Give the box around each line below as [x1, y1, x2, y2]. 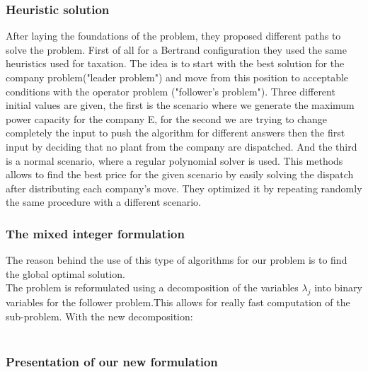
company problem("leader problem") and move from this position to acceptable [6, 70, 349, 84]
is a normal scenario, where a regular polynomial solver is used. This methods [6, 153, 343, 168]
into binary [314, 280, 362, 295]
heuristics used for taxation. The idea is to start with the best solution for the [6, 56, 345, 71]
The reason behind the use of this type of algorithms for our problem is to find [6, 252, 347, 267]
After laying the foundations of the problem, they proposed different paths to [6, 28, 341, 43]
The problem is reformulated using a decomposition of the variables [6, 280, 299, 295]
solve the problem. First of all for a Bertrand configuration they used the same [6, 42, 347, 57]
